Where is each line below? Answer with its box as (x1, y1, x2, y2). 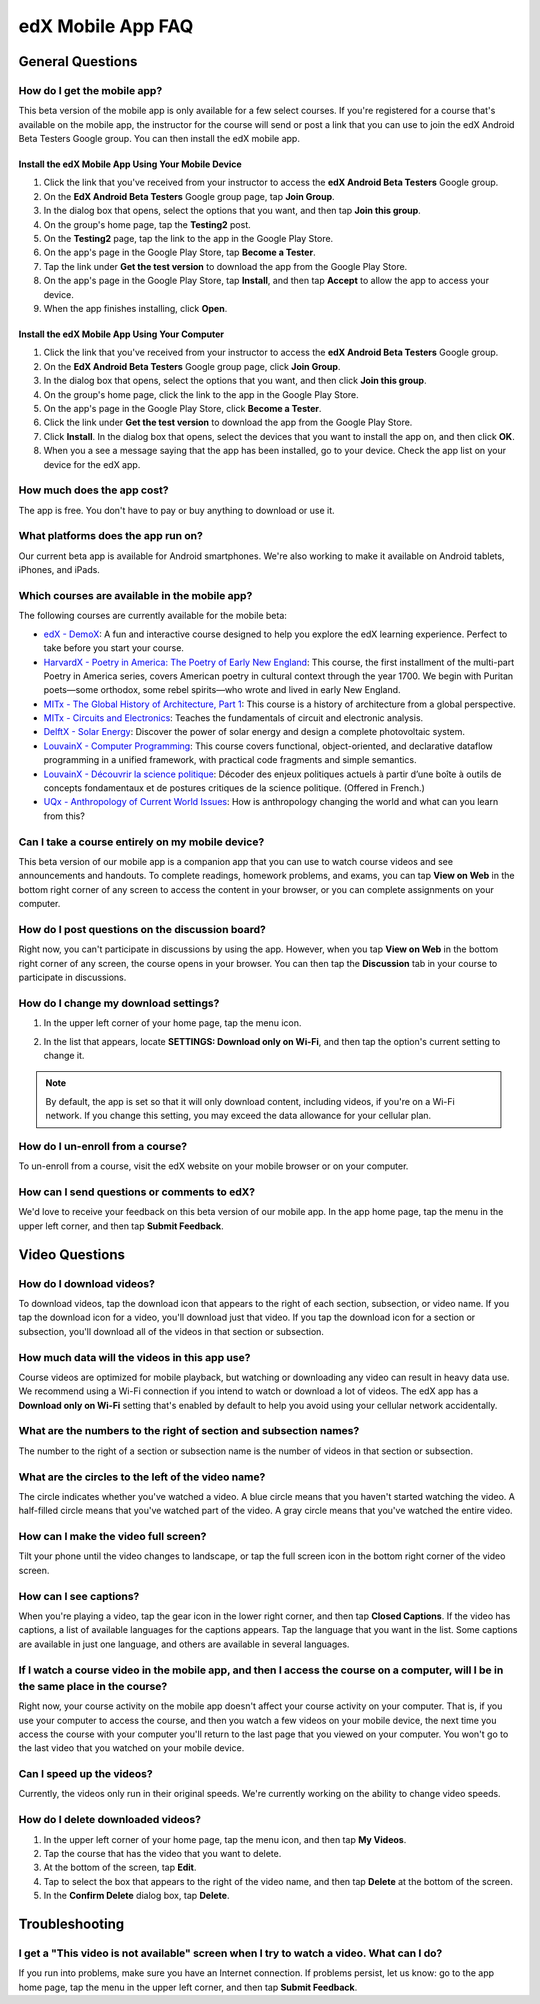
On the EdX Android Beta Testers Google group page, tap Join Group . (43, 190, 335, 202)
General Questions (18, 53, 138, 70)
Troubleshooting (18, 1915, 125, 1932)
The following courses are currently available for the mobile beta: (18, 610, 287, 622)
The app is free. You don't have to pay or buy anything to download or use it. (18, 504, 335, 516)
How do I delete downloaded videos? (18, 1813, 202, 1827)
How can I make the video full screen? (18, 1530, 207, 1544)
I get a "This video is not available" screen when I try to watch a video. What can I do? (18, 1946, 443, 1960)
